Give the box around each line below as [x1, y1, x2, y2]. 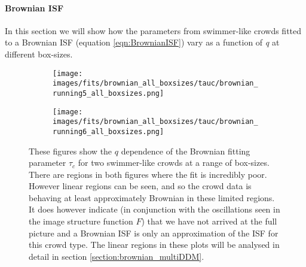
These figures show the [29, 144, 112, 157]
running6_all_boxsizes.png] [53, 127, 164, 136]
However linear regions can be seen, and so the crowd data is [29, 180, 252, 192]
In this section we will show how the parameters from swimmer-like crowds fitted [5, 24, 302, 37]
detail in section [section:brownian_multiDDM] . [29, 250, 204, 262]
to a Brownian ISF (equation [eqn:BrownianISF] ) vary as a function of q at [5, 36, 280, 48]
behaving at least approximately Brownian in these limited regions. [29, 191, 275, 204]
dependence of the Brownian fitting [121, 144, 250, 157]
